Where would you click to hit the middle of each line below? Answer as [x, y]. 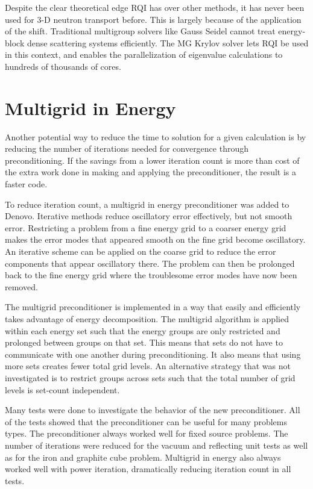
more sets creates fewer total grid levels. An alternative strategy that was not [148, 366]
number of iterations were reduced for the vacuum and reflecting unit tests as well [156, 445]
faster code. [26, 184]
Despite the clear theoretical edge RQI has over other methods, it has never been [155, 7]
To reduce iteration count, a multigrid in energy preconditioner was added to [147, 204]
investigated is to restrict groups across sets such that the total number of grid [150, 377]
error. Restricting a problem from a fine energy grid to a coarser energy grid [146, 227]
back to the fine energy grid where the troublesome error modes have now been [151, 275]
